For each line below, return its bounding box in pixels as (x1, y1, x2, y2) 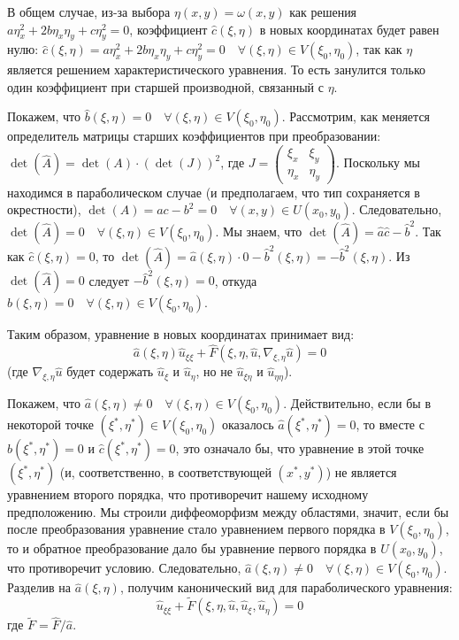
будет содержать (66, 362, 154, 381)
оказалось (221, 415, 274, 434)
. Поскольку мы (335, 153, 421, 172)
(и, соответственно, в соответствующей (59, 463, 272, 482)
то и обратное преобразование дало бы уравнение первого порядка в (7, 539, 377, 558)
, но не (195, 362, 233, 381)
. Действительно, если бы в (283, 394, 432, 413)
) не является (325, 463, 397, 482)
